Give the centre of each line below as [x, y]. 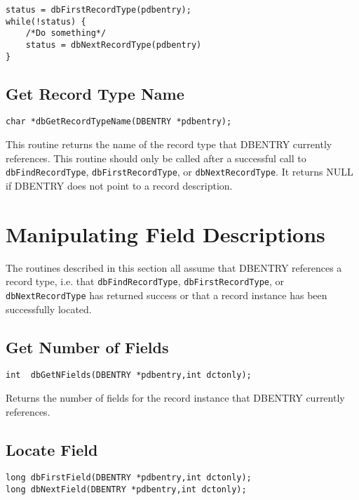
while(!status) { [46, 21]
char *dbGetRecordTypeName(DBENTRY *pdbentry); [119, 122]
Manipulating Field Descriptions [165, 233]
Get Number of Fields [87, 347]
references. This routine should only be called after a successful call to [156, 158]
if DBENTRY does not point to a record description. [119, 185]
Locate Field [52, 449]
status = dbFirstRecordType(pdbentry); [99, 10]
